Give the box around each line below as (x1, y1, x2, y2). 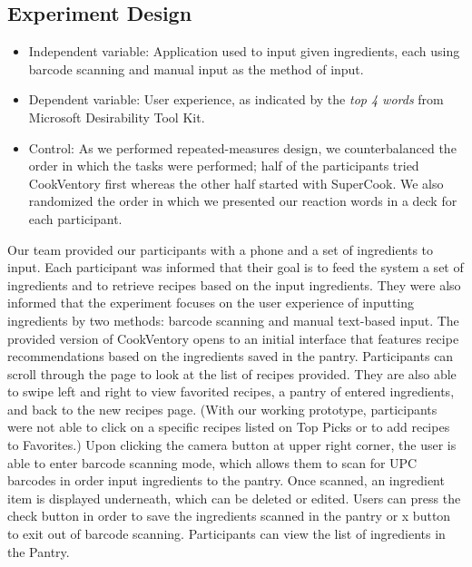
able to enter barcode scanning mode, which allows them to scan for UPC (7, 453, 418, 472)
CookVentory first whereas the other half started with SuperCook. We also (28, 173, 444, 192)
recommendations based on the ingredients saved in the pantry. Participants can (7, 347, 454, 366)
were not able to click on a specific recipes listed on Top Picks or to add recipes (7, 417, 450, 436)
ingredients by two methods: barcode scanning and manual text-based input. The (7, 310, 459, 329)
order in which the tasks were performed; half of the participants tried (28, 156, 419, 175)
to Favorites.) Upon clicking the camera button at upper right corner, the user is (7, 435, 457, 455)
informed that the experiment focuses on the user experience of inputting (7, 293, 415, 312)
